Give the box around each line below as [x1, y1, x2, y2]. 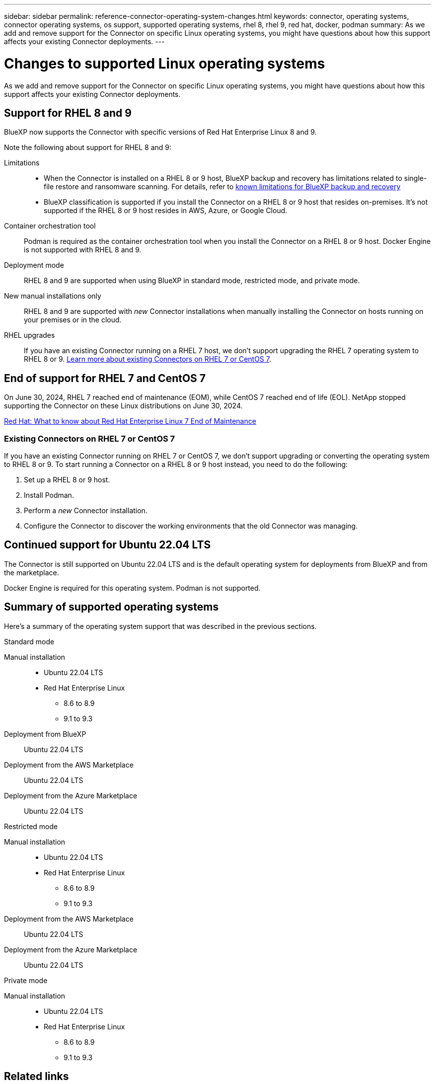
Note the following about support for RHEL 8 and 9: [4, 143, 172, 152]
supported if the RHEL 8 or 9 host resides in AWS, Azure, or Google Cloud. [44, 206, 288, 215]
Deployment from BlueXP [4, 729, 86, 738]
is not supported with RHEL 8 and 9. [24, 245, 142, 254]
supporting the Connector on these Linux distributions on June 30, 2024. [4, 401, 243, 410]
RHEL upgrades [4, 331, 55, 340]
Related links [4, 1070, 69, 1083]
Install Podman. [24, 490, 74, 499]
